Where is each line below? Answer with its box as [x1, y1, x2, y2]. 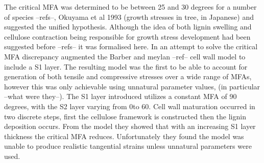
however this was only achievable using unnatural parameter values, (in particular [4, 81, 260, 91]
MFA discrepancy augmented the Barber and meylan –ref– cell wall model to [4, 51, 246, 61]
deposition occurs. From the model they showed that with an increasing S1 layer [4, 121, 256, 132]
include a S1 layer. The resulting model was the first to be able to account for [4, 61, 248, 72]
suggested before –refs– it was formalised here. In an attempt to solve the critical [4, 41, 258, 52]
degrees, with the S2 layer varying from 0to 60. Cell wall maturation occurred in [4, 101, 255, 111]
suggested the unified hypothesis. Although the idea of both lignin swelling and [4, 21, 252, 32]
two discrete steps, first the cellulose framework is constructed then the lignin [4, 111, 246, 121]
